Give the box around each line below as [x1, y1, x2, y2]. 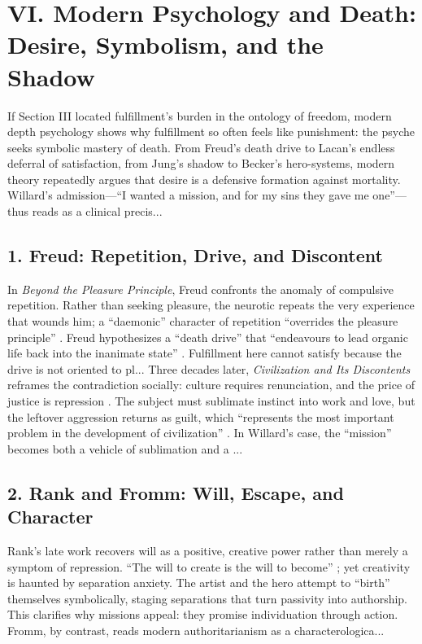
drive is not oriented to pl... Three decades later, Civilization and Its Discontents [7, 360, 411, 377]
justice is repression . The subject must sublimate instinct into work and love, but [7, 392, 415, 410]
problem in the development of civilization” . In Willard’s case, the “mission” [7, 424, 392, 441]
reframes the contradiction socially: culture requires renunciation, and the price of [7, 376, 415, 393]
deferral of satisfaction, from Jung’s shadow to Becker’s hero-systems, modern [7, 155, 395, 172]
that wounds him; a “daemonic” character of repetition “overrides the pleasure [7, 313, 398, 330]
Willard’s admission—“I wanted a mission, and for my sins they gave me [7, 186, 369, 204]
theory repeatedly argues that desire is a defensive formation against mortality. [7, 170, 401, 187]
